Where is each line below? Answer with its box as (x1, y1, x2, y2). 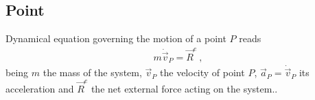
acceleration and (5, 81, 74, 95)
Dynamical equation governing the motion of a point (5, 31, 226, 46)
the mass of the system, (43, 65, 142, 80)
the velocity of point (160, 65, 245, 80)
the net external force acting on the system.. (91, 81, 278, 95)
